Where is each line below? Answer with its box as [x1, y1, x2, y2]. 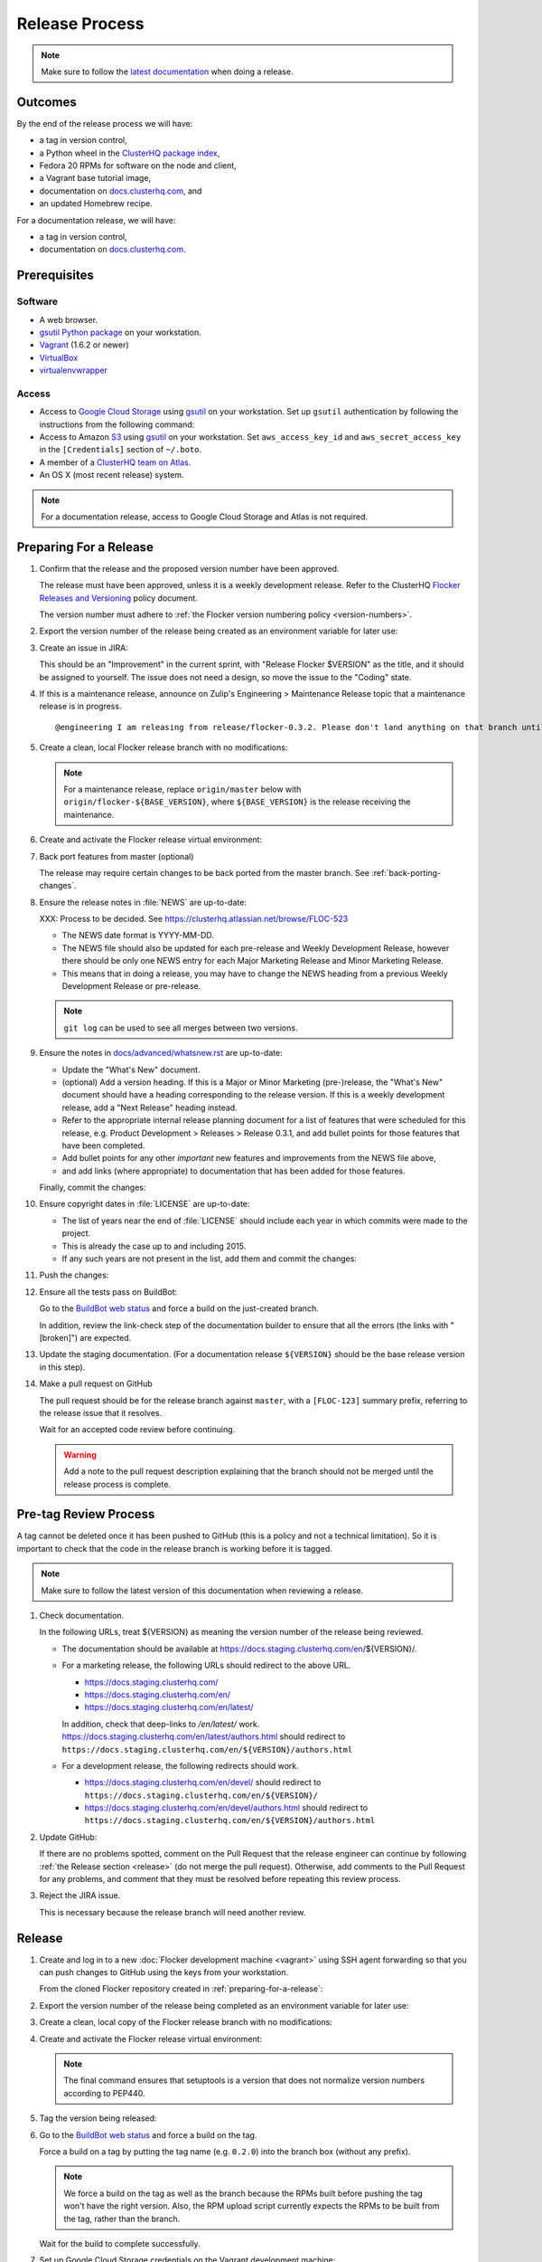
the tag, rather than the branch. [63, 2213, 181, 2224]
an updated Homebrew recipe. [39, 198, 153, 209]
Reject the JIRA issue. [39, 1890, 121, 1901]
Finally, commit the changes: [39, 1182, 146, 1193]
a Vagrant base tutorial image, [39, 173, 152, 184]
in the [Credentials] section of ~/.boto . [39, 444, 202, 455]
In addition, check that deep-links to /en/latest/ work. [61, 1718, 260, 1729]
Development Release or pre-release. [61, 981, 201, 992]
